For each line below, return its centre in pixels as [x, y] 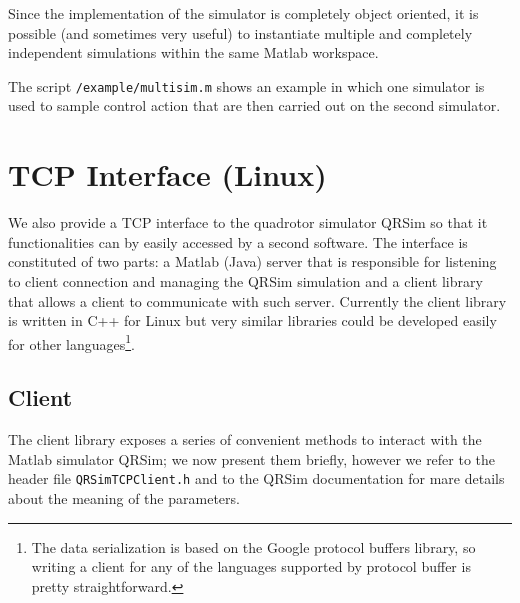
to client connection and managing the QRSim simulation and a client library [245, 280]
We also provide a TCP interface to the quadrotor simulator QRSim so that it [248, 222]
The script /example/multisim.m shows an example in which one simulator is [246, 85]
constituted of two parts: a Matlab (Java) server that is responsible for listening [252, 261]
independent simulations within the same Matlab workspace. [193, 52]
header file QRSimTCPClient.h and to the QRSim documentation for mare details [256, 478]
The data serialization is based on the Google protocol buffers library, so [253, 546]
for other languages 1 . [71, 342]
